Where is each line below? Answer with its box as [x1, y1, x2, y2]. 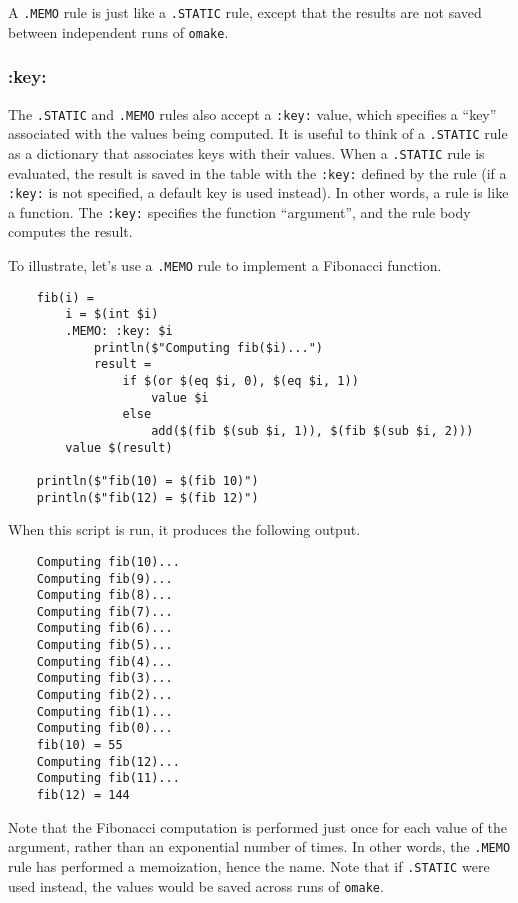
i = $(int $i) [65, 307, 159, 322]
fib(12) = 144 [36, 788, 130, 803]
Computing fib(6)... [36, 621, 173, 636]
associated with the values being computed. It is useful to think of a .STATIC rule [8, 123, 508, 144]
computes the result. [8, 221, 133, 242]
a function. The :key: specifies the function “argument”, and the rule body [8, 201, 471, 222]
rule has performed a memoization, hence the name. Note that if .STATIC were [8, 855, 490, 876]
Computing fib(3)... [36, 671, 173, 686]
